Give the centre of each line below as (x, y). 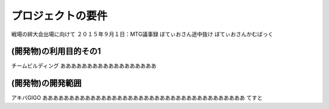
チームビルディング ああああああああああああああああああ (84, 66)
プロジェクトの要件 (59, 16)
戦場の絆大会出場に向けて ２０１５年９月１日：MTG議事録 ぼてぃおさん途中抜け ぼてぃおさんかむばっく (142, 34)
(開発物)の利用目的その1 (56, 51)
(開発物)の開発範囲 (46, 83)
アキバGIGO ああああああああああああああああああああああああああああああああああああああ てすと (137, 98)
